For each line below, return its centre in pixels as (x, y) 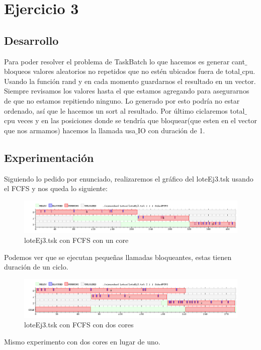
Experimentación (49, 157)
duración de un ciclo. (36, 267)
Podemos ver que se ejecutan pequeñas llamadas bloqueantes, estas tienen (118, 257)
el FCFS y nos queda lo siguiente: (56, 188)
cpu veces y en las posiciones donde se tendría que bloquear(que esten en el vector (130, 120)
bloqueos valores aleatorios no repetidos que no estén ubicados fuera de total (122, 71)
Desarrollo (31, 40)
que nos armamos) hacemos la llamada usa (70, 130)
